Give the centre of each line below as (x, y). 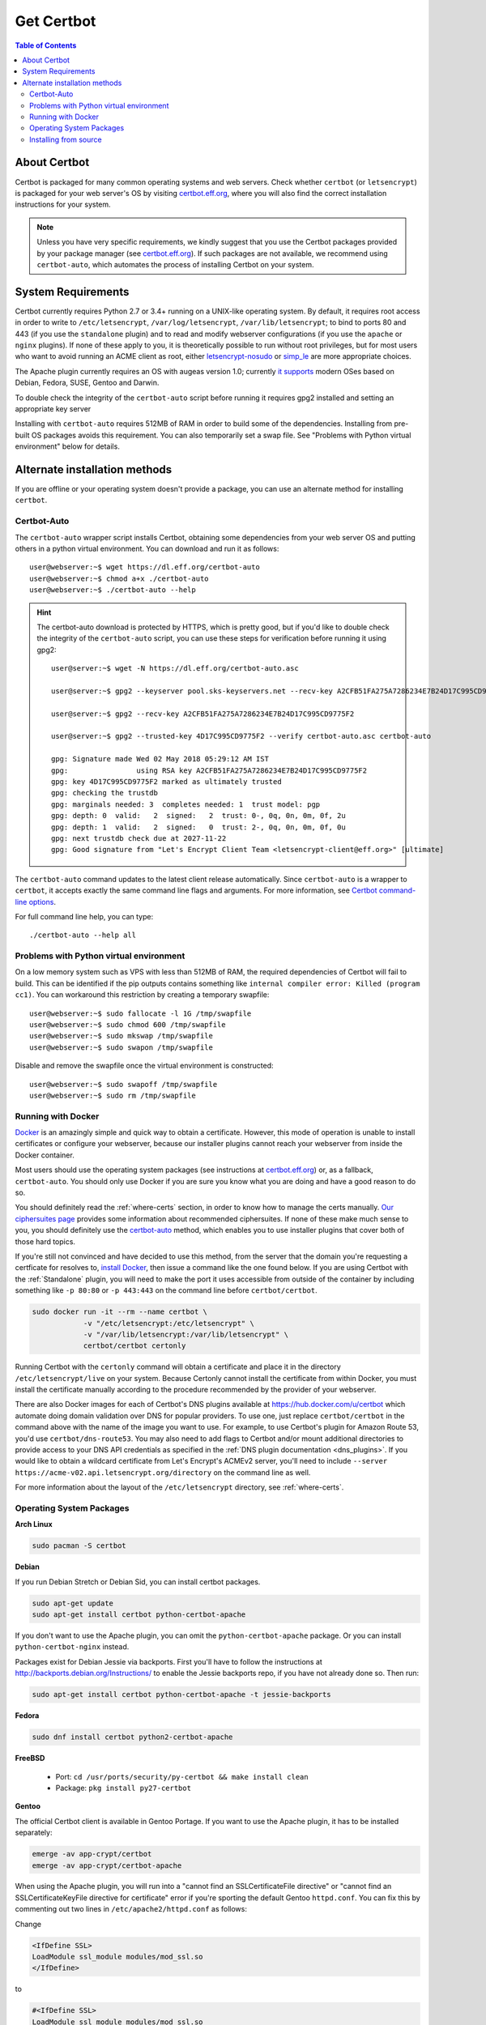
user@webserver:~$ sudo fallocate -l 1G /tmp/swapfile (141, 1013)
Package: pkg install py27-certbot (124, 1788)
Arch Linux (34, 1524)
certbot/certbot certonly (134, 1346)
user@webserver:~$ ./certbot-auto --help (113, 590)
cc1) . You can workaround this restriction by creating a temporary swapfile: (142, 995)
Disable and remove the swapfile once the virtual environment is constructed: (145, 1066)
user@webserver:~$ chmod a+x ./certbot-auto (119, 578)
